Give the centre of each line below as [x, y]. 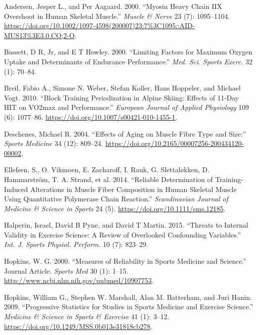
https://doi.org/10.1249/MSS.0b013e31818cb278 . [78, 326]
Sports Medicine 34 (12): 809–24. [54, 143]
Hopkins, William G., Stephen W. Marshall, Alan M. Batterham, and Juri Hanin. [128, 297]
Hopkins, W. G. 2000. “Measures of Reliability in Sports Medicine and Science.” [125, 261]
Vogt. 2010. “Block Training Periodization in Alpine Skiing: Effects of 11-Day [122, 97]
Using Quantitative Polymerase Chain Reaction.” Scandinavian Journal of [116, 199]
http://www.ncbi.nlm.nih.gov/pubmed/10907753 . [79, 280]
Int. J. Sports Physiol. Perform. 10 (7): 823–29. [76, 244]
